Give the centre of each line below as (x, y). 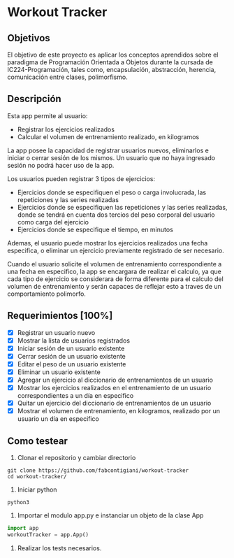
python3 (19, 503)
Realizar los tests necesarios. (59, 548)
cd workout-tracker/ (37, 477)
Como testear (38, 441)
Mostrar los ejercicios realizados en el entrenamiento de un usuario (114, 388)
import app (23, 529)
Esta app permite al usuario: (47, 115)
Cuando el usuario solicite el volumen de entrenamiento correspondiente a (115, 264)
